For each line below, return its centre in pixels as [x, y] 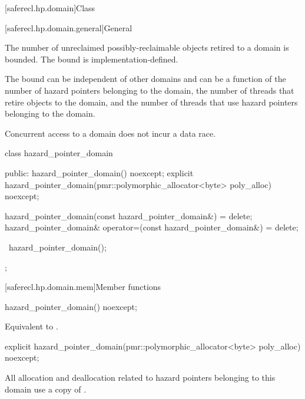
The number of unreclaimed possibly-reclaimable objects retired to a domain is [147, 47]
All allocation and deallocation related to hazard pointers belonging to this [140, 377]
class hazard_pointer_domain [59, 153]
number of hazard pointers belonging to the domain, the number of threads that [150, 90]
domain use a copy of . [46, 389]
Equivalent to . [32, 326]
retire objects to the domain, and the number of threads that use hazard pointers [151, 102]
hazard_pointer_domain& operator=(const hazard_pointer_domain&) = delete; [152, 227]
